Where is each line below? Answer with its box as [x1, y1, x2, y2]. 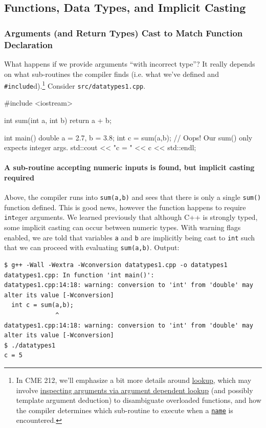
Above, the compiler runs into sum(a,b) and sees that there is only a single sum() [4, 192, 261, 202]
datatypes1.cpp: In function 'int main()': [4, 271, 154, 279]
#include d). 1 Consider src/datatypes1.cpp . [4, 79, 146, 91]
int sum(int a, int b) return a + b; [4, 115, 112, 126]
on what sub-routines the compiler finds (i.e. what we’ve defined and [4, 68, 219, 79]
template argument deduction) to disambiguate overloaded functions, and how [16, 395, 261, 405]
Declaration [4, 38, 53, 51]
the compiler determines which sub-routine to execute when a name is [16, 404, 233, 415]
